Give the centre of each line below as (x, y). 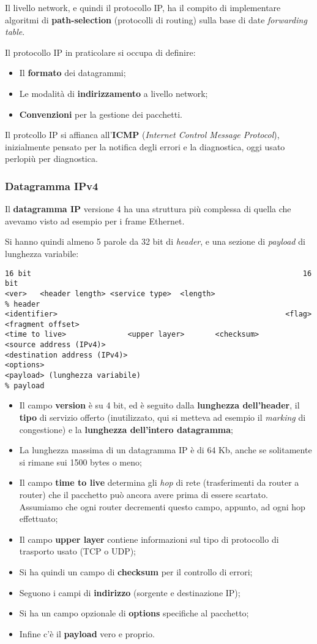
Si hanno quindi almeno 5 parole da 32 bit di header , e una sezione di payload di (155, 241)
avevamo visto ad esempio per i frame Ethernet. (95, 220)
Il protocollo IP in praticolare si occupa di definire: (100, 52)
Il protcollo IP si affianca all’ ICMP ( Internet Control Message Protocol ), (142, 135)
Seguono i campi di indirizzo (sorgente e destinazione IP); (130, 592)
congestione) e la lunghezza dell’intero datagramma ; (126, 429)
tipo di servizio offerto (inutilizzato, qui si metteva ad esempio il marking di (162, 417)
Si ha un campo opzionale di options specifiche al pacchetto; (134, 613)
